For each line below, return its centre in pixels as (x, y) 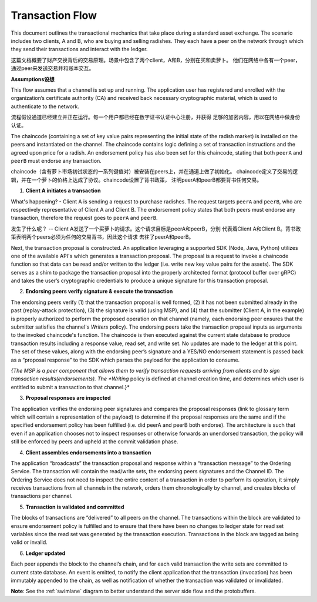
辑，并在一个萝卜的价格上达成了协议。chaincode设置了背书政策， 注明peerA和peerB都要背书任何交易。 (136, 180)
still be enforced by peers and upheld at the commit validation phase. (95, 442)
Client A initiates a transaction (63, 190)
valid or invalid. (29, 542)
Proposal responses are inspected (68, 398)
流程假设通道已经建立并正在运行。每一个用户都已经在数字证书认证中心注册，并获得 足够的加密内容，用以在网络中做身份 (156, 117)
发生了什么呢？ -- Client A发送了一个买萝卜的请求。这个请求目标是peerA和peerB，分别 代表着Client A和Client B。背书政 (156, 229)
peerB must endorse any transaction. (56, 161)
